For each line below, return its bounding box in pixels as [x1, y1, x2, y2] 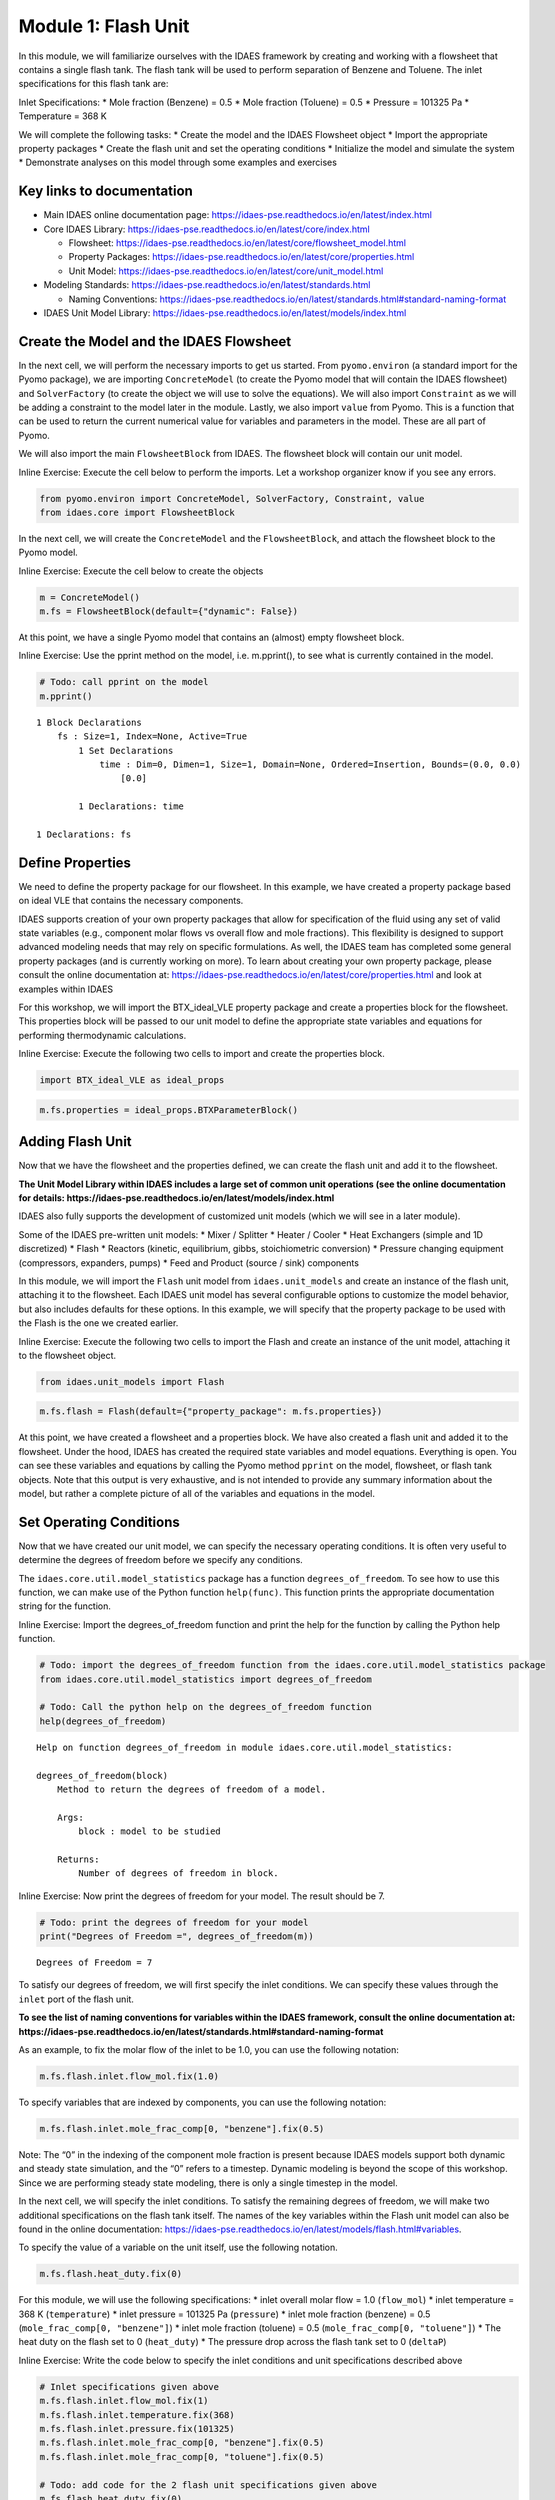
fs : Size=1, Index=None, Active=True [56, 731, 248, 742]
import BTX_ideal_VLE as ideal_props [39, 1075, 225, 1086]
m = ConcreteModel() [39, 591, 140, 603]
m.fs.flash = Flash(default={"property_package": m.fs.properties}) [39, 1406, 383, 1417]
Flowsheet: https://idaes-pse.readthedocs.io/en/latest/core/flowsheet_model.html [68, 236, 407, 249]
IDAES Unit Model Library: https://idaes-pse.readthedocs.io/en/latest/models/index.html [43, 306, 407, 319]
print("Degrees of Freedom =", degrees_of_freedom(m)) [39, 1931, 314, 1942]
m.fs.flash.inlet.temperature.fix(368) [39, 2409, 235, 2420]
